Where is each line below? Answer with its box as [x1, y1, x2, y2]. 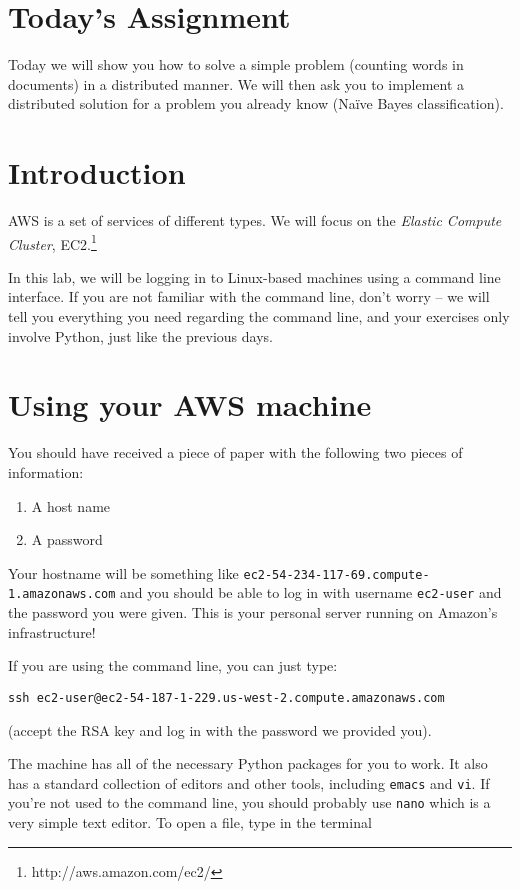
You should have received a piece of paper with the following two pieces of [8, 442, 463, 463]
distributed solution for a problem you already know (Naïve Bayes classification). [8, 93, 504, 114]
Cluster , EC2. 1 [8, 230, 97, 254]
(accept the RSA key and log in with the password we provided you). [8, 719, 432, 740]
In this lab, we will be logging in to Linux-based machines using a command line [8, 266, 501, 287]
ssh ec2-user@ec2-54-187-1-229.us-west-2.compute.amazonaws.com [8, 690, 445, 705]
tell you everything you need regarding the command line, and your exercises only [8, 306, 510, 327]
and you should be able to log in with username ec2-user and [120, 582, 502, 603]
